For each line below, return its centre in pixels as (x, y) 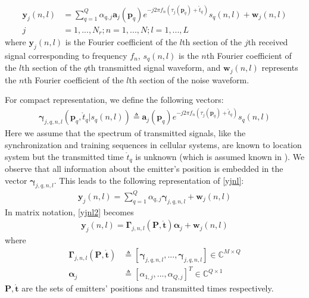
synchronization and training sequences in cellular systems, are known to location (153, 145)
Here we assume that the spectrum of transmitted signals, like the (125, 133)
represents (280, 68)
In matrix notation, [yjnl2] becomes (69, 211)
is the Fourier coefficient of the (121, 42)
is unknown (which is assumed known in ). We (220, 156)
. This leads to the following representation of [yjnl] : (149, 180)
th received (268, 42)
